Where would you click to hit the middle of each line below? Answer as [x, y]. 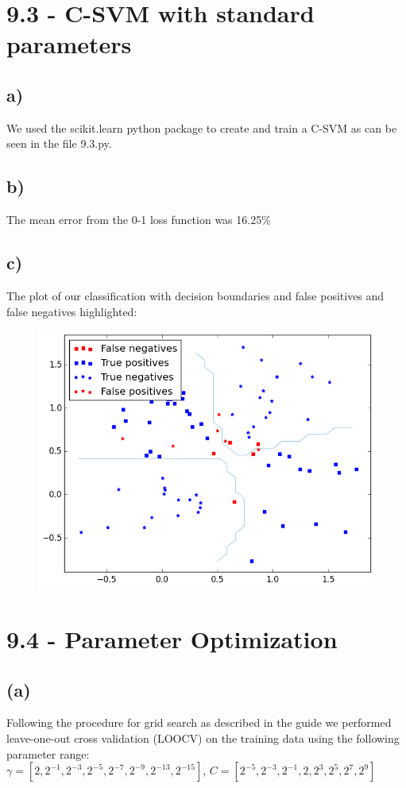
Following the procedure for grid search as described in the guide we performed [199, 722]
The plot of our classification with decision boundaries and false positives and [195, 295]
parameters [69, 44]
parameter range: [48, 753]
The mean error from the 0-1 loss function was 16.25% [139, 220]
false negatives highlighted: [72, 311]
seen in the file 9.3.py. [59, 143]
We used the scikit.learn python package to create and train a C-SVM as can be [202, 127]
